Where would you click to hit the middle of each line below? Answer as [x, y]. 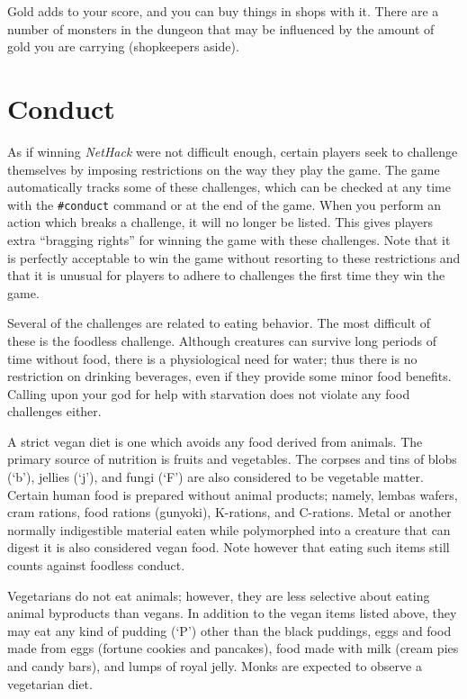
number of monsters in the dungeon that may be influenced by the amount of [221, 28]
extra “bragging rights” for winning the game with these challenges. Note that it [229, 239]
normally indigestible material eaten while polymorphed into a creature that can [229, 529]
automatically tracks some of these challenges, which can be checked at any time [229, 187]
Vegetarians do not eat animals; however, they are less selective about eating [219, 595]
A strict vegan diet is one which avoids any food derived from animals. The [215, 441]
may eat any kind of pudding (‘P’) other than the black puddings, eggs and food [229, 630]
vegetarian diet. [50, 683]
